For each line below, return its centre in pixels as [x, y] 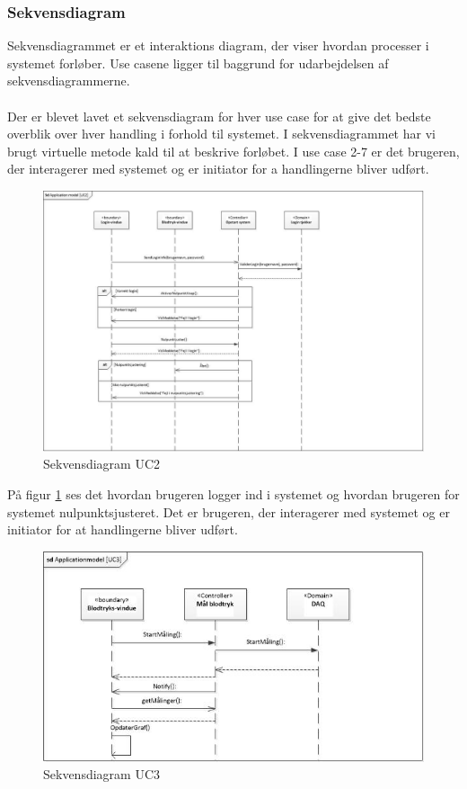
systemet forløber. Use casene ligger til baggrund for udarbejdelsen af [198, 63]
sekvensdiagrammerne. [69, 81]
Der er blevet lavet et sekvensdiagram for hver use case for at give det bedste [219, 116]
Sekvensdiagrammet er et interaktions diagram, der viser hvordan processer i [218, 45]
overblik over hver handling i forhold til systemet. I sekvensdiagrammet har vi [221, 134]
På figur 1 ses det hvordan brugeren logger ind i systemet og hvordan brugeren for [233, 494]
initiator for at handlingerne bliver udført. [123, 529]
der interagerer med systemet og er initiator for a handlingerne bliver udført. [218, 169]
